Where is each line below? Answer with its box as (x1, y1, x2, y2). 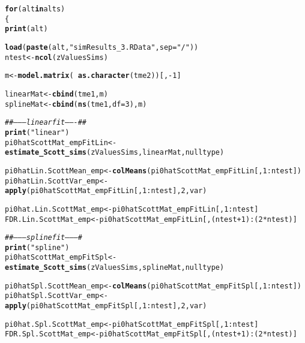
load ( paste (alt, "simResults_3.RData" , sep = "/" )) (5, 43, 199, 52)
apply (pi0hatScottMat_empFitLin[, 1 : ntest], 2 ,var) (5, 186, 207, 195)
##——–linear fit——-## (5, 118, 87, 127)
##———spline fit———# (5, 233, 82, 242)
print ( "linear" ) (5, 128, 70, 137)
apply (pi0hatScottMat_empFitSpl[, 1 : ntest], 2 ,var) (5, 302, 207, 311)
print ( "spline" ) (5, 243, 70, 252)
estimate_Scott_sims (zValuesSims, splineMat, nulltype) (5, 263, 225, 272)
